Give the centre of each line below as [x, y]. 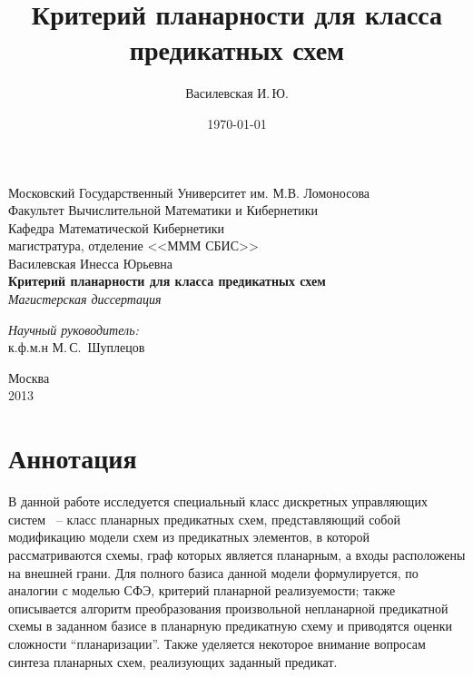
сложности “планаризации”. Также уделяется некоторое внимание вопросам [217, 643]
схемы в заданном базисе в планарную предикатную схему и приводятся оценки [230, 626]
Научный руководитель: [74, 329]
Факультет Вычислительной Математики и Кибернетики [163, 210]
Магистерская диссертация [85, 299]
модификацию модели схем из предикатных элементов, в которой [189, 537]
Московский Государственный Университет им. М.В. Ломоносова [189, 192]
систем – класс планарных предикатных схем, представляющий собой [204, 519]
